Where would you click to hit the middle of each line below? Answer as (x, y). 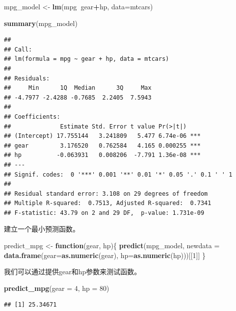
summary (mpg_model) (41, 23)
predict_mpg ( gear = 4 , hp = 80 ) (57, 288)
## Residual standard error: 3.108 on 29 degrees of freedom (106, 194)
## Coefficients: (32, 117)
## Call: (18, 49)
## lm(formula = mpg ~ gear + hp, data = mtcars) (87, 59)
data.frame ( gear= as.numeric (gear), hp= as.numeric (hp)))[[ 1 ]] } (105, 255)
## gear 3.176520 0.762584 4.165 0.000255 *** (102, 145)
